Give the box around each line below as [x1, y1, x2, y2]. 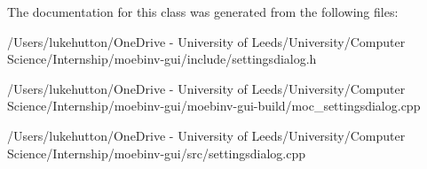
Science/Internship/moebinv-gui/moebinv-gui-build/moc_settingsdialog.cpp [7, 96, 421, 115]
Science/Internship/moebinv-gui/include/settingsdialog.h [7, 50, 317, 68]
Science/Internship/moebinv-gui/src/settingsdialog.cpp [7, 143, 306, 162]
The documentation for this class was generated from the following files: [7, 3, 399, 20]
